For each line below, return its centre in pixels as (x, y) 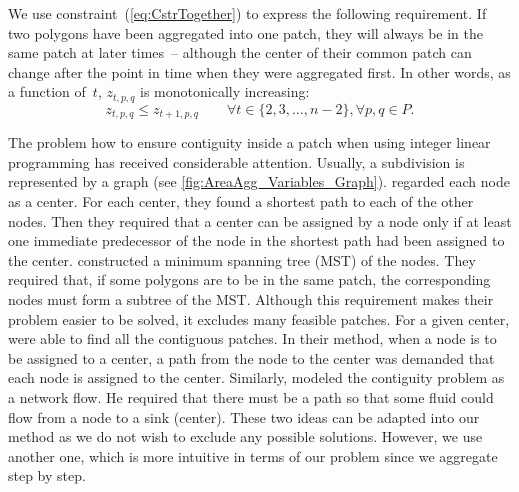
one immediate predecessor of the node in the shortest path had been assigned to (256, 240)
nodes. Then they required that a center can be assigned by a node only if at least (260, 220)
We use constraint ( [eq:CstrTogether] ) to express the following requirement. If (247, 13)
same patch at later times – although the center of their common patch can (240, 52)
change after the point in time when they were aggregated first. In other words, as (259, 71)
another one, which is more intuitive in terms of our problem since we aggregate (253, 455)
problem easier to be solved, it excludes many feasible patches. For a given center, (259, 318)
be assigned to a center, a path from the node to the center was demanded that (251, 357)
